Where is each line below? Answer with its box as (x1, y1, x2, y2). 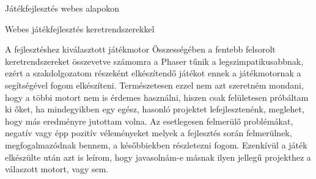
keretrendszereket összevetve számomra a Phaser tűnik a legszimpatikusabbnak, (5, 54, 304, 67)
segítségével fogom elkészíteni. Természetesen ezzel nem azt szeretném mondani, (5, 78, 304, 91)
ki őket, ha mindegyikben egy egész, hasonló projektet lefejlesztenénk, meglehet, (5, 103, 304, 115)
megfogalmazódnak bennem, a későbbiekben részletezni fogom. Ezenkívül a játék (5, 138, 307, 151)
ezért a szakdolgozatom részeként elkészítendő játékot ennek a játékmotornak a (5, 67, 301, 79)
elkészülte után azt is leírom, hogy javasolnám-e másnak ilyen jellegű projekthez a (5, 150, 311, 163)
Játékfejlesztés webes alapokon (5, 2, 120, 14)
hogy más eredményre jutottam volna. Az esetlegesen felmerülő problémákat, (5, 114, 293, 127)
